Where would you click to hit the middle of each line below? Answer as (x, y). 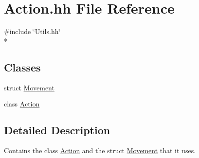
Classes (22, 67)
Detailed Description (57, 130)
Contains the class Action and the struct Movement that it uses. (100, 150)
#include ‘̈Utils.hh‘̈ (32, 31)
